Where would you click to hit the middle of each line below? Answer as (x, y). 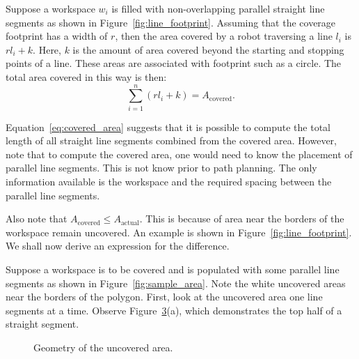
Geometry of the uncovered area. (103, 347)
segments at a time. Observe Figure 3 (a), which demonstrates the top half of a (174, 310)
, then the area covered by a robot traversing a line (224, 36)
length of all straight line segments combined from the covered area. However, (171, 140)
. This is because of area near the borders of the (242, 219)
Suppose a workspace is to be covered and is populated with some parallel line (173, 269)
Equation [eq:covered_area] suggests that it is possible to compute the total (168, 127)
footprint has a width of (57, 36)
